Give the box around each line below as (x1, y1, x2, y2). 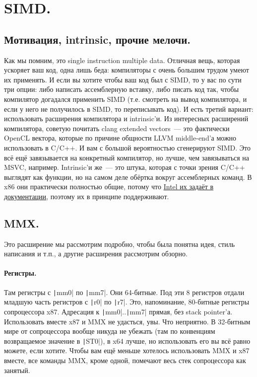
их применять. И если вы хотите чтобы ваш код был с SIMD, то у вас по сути (4, 74, 242, 84)
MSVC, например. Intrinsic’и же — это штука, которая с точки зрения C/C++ (4, 162, 245, 172)
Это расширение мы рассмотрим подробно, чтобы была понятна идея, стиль (4, 238, 235, 249)
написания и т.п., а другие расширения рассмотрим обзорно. (4, 248, 188, 259)
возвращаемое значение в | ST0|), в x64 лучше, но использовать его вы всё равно (4, 335, 251, 346)
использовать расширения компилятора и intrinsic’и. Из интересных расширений (4, 113, 249, 124)
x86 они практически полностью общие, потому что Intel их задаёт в (4, 181, 214, 192)
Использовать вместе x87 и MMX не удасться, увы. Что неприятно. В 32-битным (4, 316, 251, 326)
